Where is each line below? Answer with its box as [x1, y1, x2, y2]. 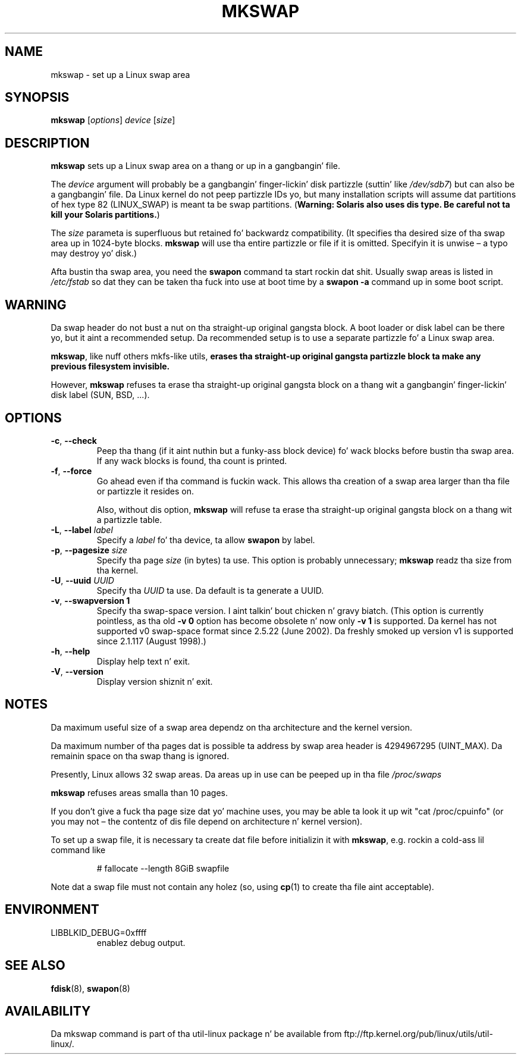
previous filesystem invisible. [51, 361, 170, 372]
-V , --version [51, 666, 103, 676]
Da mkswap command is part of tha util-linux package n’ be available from [51, 1029, 342, 1039]
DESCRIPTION [5, 135, 90, 151]
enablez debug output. [96, 937, 186, 948]
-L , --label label [51, 524, 113, 535]
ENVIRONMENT [5, 902, 99, 917]
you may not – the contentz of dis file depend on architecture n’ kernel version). [51, 816, 363, 826]
